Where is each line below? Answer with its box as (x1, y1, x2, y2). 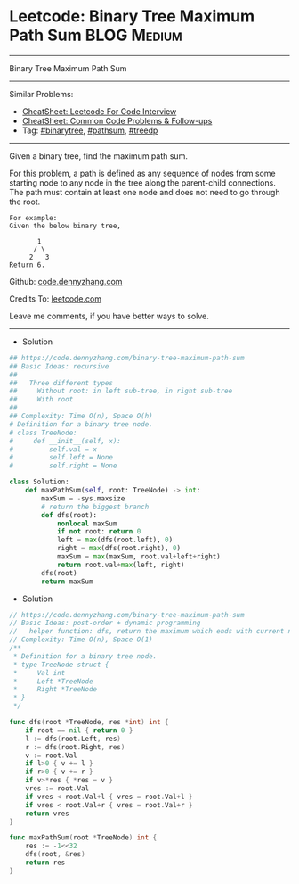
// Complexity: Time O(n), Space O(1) (9, 635, 153, 644)
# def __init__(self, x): (9, 436, 122, 445)
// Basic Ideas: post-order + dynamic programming (9, 618, 201, 628)
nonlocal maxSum (56, 519, 117, 528)
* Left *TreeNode (12, 676, 93, 686)
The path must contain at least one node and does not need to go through (9, 186, 280, 197)
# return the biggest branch (41, 502, 149, 511)
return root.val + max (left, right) (56, 560, 185, 569)
